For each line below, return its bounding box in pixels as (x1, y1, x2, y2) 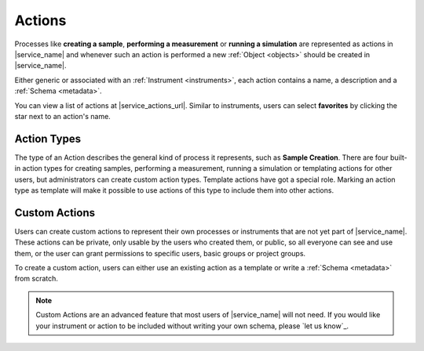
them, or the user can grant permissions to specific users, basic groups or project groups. (14, 248, 306, 258)
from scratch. (14, 274, 59, 284)
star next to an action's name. (14, 111, 111, 121)
